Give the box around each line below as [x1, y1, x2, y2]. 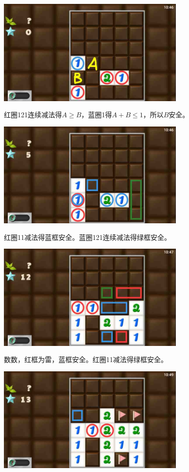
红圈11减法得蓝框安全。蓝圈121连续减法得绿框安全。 [4, 232, 171, 242]
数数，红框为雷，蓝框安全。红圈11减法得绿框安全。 [4, 354, 168, 365]
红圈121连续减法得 [4, 109, 62, 120]
